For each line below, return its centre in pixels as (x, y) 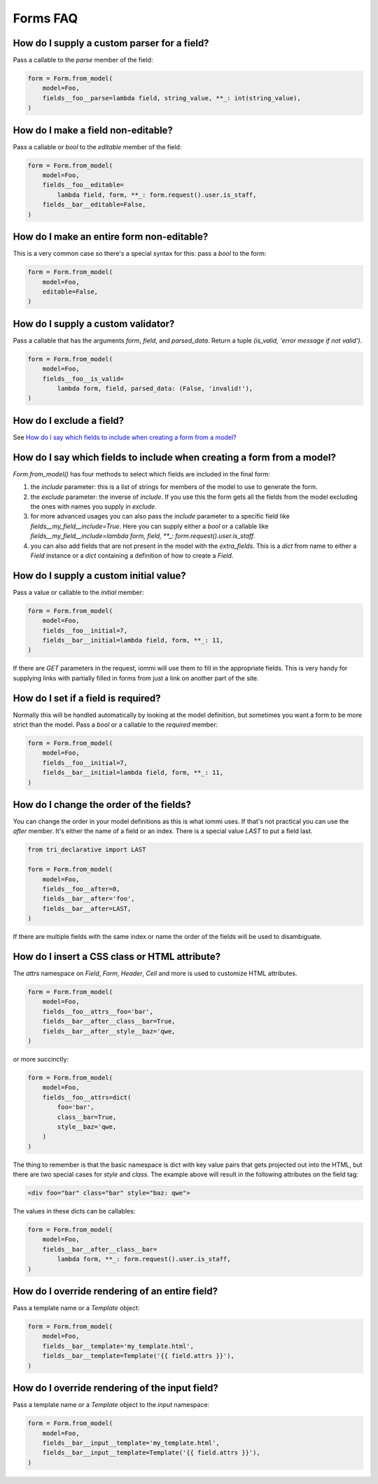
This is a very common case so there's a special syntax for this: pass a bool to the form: (140, 254)
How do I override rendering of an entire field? (115, 1291)
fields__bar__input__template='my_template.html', (131, 1443)
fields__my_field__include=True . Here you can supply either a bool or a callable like (149, 526)
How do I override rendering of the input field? (115, 1388)
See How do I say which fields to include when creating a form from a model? (125, 437)
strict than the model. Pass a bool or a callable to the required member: (115, 724)
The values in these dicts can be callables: (74, 1211)
